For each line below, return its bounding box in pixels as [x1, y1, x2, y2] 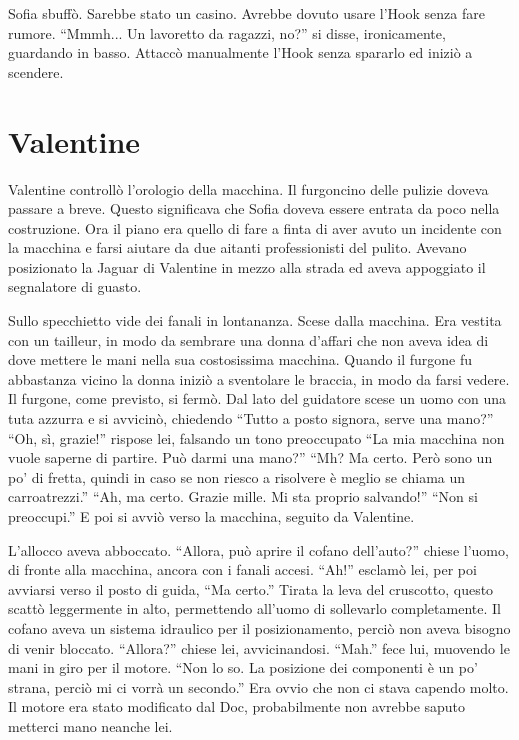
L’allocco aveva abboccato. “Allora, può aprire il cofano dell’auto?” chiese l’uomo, [8, 539, 509, 560]
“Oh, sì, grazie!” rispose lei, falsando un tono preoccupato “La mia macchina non [8, 427, 505, 448]
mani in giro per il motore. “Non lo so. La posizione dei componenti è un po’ [8, 657, 478, 678]
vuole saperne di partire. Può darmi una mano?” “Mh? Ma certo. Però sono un [8, 447, 493, 468]
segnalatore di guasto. [8, 276, 142, 297]
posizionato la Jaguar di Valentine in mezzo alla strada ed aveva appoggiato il [8, 256, 486, 277]
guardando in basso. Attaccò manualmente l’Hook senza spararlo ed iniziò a [8, 42, 473, 63]
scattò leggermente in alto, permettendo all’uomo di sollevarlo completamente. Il [8, 598, 501, 619]
